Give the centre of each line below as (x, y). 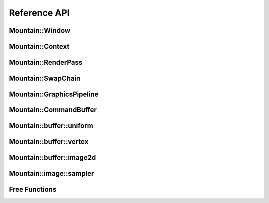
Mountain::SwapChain (45, 78)
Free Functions (33, 189)
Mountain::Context (39, 47)
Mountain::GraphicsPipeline (54, 94)
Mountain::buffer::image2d (53, 157)
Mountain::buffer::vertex (49, 142)
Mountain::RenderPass (46, 62)
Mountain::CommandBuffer (53, 110)
